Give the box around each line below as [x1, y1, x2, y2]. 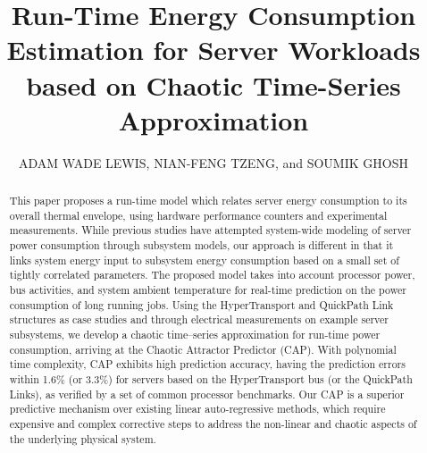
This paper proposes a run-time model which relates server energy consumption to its [9, 193, 407, 208]
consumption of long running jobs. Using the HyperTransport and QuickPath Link [9, 297, 394, 312]
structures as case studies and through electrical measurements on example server [9, 312, 389, 327]
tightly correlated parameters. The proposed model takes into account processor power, [9, 267, 415, 282]
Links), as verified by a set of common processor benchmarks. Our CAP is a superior [9, 386, 405, 401]
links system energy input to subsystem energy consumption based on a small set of [9, 252, 399, 267]
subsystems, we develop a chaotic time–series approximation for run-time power [9, 326, 381, 341]
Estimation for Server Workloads [6, 31, 421, 68]
